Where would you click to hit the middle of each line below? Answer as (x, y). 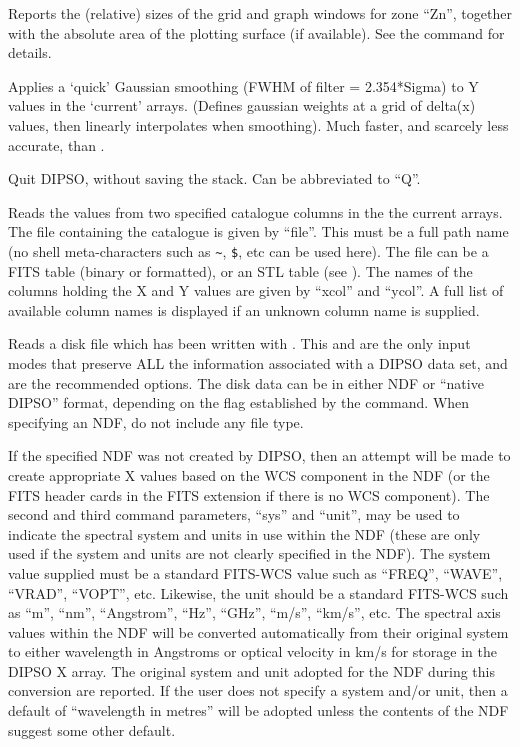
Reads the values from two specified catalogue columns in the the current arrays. (255, 211)
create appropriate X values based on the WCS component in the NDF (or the (249, 474)
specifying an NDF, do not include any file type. (156, 421)
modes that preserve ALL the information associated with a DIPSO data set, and (258, 362)
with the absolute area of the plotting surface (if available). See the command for (256, 32)
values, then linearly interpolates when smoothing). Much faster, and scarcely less (258, 124)
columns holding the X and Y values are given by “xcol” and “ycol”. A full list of (256, 290)
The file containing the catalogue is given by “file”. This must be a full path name (258, 231)
